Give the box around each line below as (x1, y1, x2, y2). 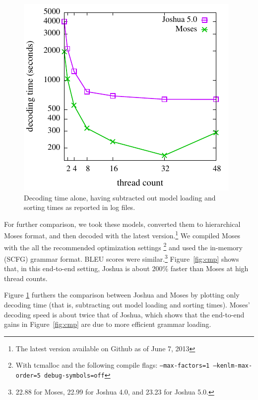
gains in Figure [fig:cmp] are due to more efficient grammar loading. (4, 319, 211, 329)
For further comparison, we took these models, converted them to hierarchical (4, 218, 241, 229)
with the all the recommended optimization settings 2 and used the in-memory (4, 240, 243, 252)
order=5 (15, 372, 41, 379)
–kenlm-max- (213, 362, 253, 370)
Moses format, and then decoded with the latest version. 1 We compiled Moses (4, 229, 241, 241)
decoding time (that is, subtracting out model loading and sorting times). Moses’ (4, 299, 250, 309)
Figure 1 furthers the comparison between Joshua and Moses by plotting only (4, 290, 240, 300)
